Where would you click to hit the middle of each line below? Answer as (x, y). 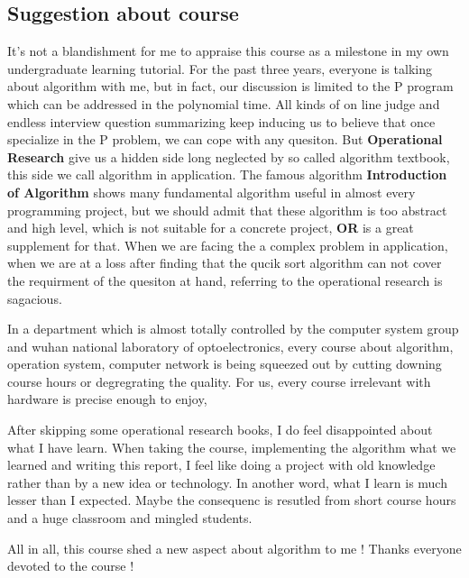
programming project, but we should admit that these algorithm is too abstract (227, 210)
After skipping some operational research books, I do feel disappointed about (220, 430)
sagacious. (35, 298)
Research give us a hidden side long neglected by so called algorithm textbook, (229, 156)
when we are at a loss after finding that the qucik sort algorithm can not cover (225, 263)
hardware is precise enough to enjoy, (107, 399)
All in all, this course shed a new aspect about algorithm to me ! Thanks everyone (234, 548)
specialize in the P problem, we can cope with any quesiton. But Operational (225, 139)
